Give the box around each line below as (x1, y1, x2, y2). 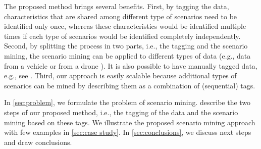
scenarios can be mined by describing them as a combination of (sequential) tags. (4, 80, 255, 90)
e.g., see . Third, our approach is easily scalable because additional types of (4, 70, 237, 81)
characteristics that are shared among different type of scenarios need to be (4, 11, 237, 21)
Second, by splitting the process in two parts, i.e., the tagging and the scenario (4, 40, 248, 51)
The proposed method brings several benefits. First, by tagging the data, (4, 1, 229, 11)
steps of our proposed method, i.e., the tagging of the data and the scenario (4, 107, 238, 117)
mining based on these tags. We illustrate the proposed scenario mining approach (4, 117, 255, 127)
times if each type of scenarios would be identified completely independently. (4, 30, 241, 41)
